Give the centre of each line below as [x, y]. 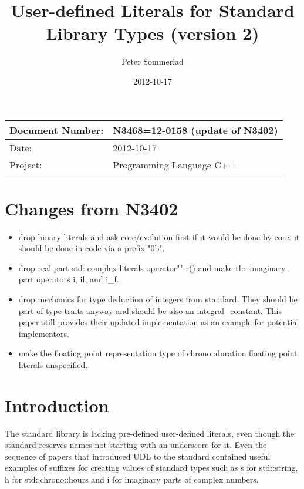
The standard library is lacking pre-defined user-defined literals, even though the [150, 433]
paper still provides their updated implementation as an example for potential [159, 322]
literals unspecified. [53, 364]
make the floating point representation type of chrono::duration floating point [158, 353]
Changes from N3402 [92, 208]
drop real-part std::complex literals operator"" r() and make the [133, 267]
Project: [26, 164]
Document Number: [57, 130]
